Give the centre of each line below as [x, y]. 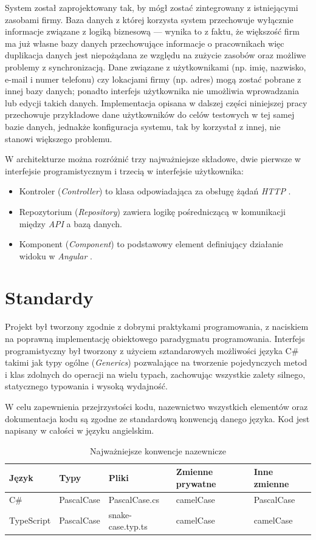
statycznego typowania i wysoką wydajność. [86, 386]
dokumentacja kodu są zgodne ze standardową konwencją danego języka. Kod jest [157, 418]
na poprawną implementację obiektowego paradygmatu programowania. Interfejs [155, 338]
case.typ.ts [128, 526]
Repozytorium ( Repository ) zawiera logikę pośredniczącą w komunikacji [152, 211]
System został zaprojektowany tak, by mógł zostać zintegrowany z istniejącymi [152, 7]
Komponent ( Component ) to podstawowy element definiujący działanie [151, 244]
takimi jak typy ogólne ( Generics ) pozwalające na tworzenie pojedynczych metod [156, 362]
